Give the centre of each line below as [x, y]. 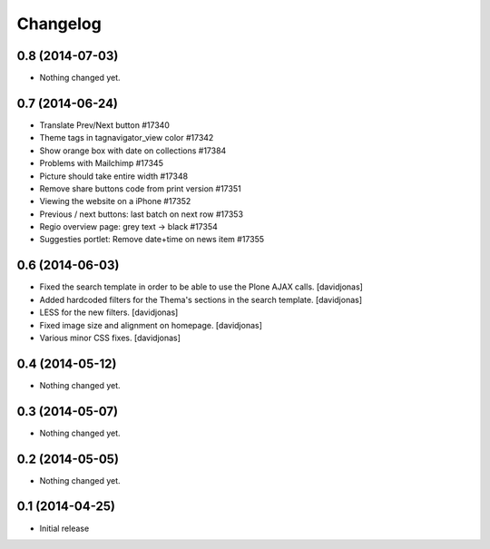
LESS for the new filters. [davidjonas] [109, 312]
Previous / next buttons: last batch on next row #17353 [142, 214]
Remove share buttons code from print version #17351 [140, 188]
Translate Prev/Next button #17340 [104, 125]
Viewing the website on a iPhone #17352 [115, 201]
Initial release [64, 528]
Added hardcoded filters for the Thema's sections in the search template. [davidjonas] [201, 299]
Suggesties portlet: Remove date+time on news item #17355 [152, 240]
